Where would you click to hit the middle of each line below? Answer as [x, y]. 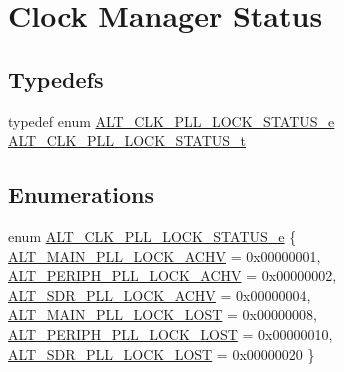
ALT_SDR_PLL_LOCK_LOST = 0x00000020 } [161, 353]
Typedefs [56, 78]
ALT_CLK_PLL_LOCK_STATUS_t [127, 140]
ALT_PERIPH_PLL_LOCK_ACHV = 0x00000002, [172, 275]
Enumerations [81, 194]
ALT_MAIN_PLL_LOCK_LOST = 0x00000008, [162, 314]
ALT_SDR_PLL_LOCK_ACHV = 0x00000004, [159, 294]
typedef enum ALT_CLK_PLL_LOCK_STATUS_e [171, 120]
